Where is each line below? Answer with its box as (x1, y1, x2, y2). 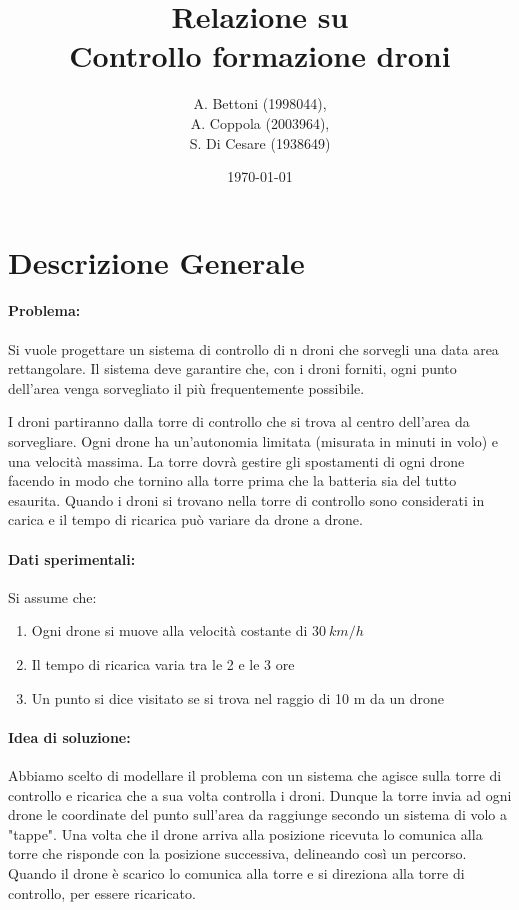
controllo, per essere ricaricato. (8, 882, 196, 903)
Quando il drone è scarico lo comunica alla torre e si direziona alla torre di (8, 862, 465, 883)
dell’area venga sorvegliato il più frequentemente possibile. (8, 377, 365, 398)
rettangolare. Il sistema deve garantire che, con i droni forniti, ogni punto (8, 358, 457, 379)
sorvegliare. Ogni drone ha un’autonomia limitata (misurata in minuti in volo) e (8, 431, 498, 452)
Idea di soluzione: (8, 726, 131, 747)
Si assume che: (8, 586, 97, 607)
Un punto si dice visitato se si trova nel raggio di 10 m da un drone (31, 687, 445, 708)
